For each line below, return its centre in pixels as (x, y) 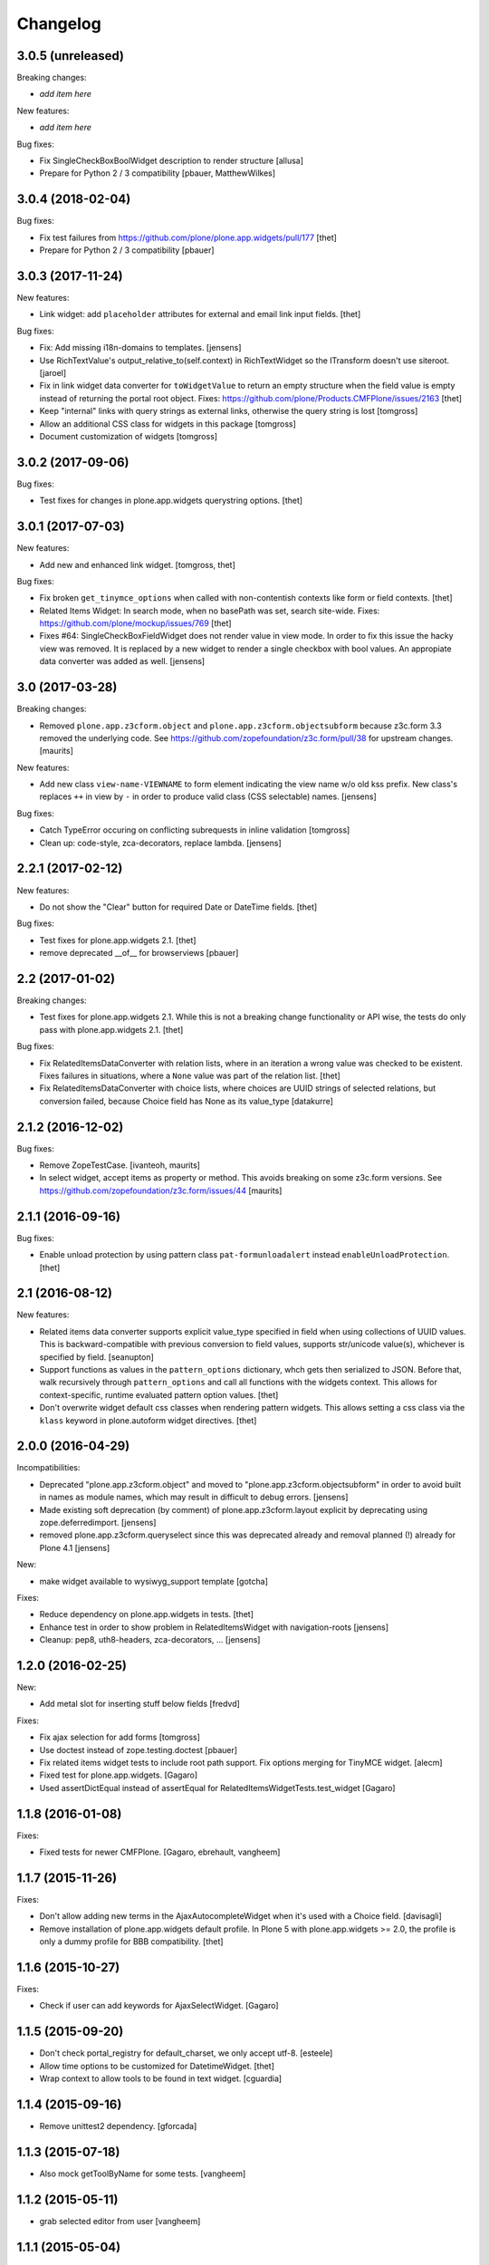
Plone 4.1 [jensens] (75, 1547)
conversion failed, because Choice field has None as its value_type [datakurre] (187, 1101)
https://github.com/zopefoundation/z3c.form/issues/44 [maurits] (161, 1190)
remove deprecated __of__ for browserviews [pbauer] (139, 953)
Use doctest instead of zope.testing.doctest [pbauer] (139, 1749)
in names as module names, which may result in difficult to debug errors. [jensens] (194, 1497)
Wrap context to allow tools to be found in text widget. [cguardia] (161, 2078)
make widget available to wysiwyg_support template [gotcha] (154, 1581)
